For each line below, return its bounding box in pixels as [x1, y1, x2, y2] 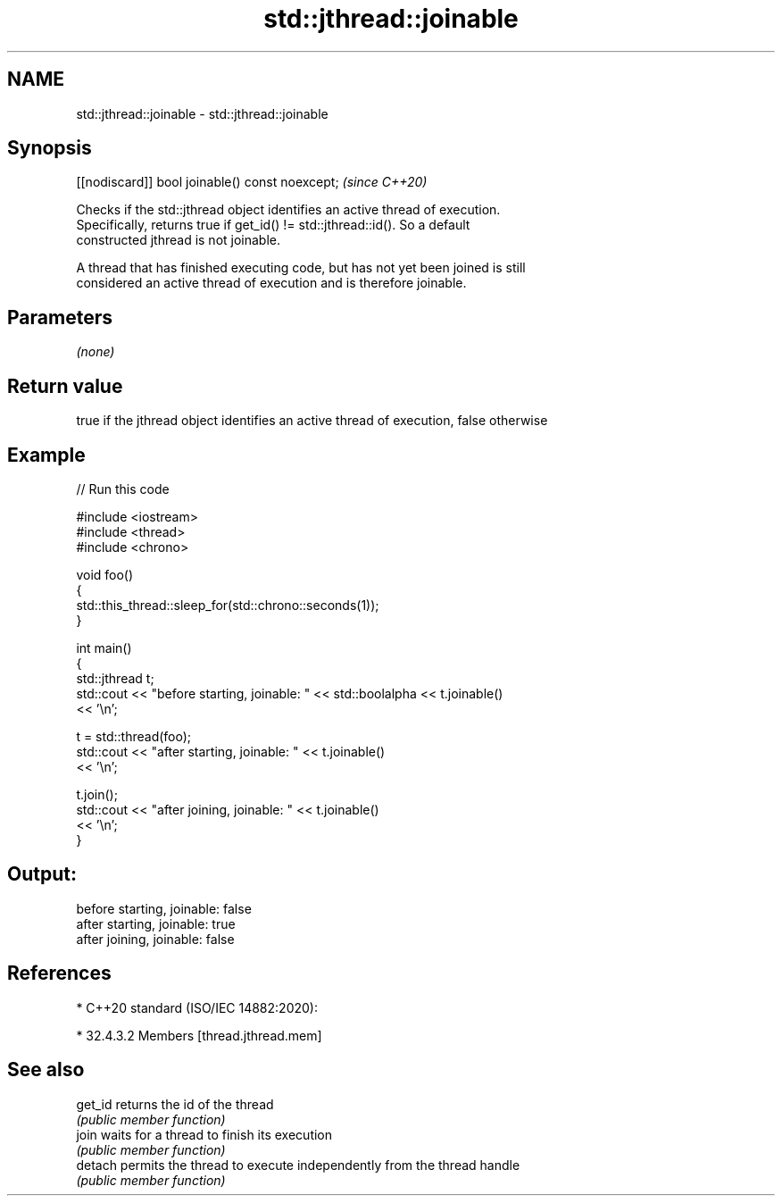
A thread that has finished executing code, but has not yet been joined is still [76, 260, 526, 276]
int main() [76, 639, 132, 656]
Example [7, 443, 86, 466]
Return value [7, 374, 123, 397]
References [7, 962, 112, 985]
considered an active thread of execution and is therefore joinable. [76, 275, 467, 291]
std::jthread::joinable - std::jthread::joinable [76, 105, 329, 121]
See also [7, 1058, 85, 1082]
